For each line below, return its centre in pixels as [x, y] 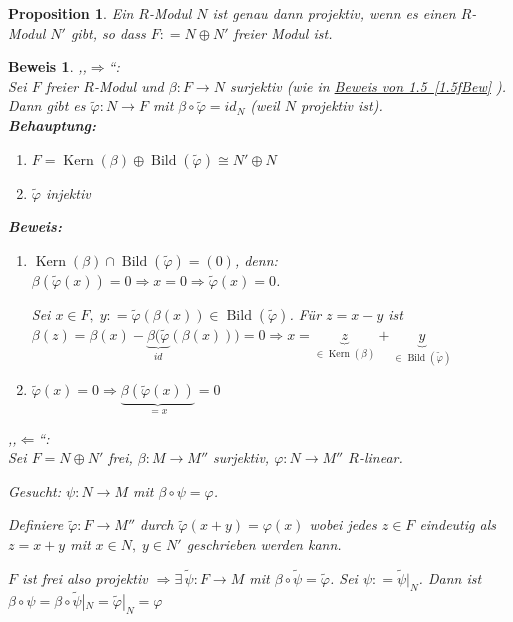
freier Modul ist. [283, 32]
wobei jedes [343, 524]
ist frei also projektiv [85, 577]
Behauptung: [52, 124]
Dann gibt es [47, 105]
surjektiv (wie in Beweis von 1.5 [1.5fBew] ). [368, 85]
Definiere [36, 524]
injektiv [68, 192]
